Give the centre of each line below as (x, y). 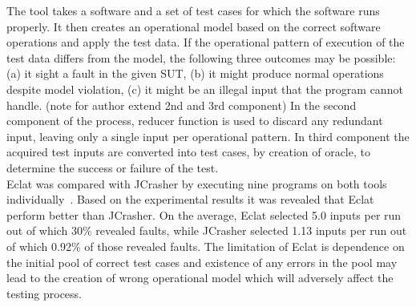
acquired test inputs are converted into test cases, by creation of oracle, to (188, 152)
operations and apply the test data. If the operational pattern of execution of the (206, 42)
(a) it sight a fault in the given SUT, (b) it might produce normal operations (195, 73)
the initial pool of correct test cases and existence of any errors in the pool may (202, 262)
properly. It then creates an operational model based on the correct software (194, 26)
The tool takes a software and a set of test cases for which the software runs (193, 10)
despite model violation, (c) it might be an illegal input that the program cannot (205, 89)
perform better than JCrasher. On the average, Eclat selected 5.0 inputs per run (204, 214)
